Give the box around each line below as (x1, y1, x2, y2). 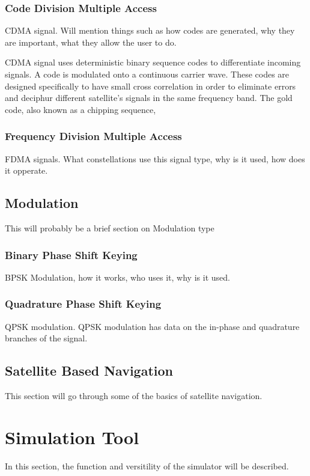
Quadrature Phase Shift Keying (5, 296, 162, 311)
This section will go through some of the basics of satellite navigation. (5, 389, 263, 401)
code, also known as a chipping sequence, (5, 103, 156, 115)
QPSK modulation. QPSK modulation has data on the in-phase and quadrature (5, 320, 300, 332)
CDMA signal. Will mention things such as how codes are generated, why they (5, 24, 295, 37)
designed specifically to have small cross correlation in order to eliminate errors (5, 79, 296, 92)
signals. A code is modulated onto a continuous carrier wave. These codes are (5, 68, 290, 80)
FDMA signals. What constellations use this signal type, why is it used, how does (5, 152, 305, 165)
